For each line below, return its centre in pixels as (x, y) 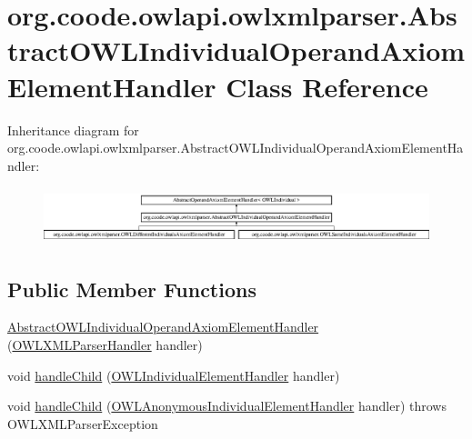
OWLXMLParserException (83, 423)
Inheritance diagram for (73, 130)
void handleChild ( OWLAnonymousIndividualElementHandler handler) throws (227, 406)
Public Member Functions (132, 289)
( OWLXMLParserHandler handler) (105, 344)
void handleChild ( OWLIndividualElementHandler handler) (174, 375)
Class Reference (327, 86)
